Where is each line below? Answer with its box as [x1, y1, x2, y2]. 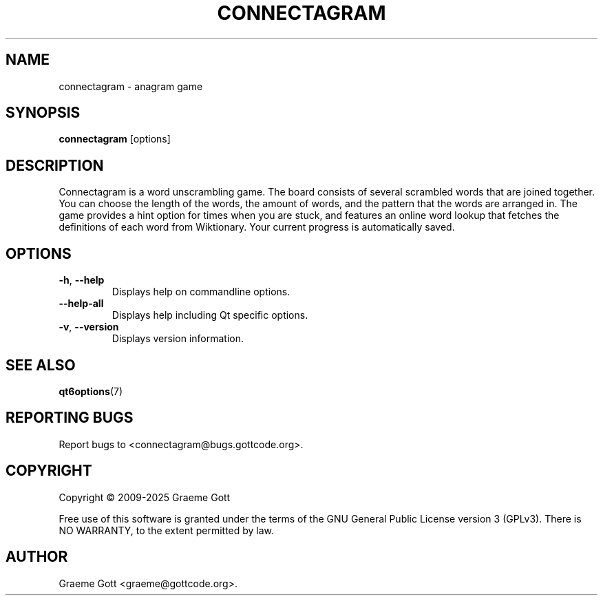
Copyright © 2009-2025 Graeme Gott [59, 491, 231, 503]
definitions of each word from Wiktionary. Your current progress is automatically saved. [59, 221, 455, 233]
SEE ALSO [6, 356, 76, 374]
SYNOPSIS [6, 104, 81, 122]
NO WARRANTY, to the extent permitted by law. [59, 524, 275, 536]
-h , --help [59, 274, 105, 286]
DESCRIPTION [6, 156, 104, 174]
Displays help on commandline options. [112, 286, 290, 298]
